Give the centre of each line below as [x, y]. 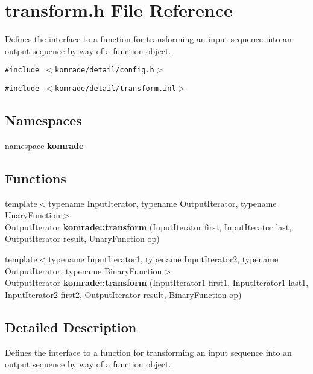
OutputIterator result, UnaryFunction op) [82, 239]
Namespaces [43, 120]
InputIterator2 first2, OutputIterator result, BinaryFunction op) [123, 294]
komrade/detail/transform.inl [115, 88]
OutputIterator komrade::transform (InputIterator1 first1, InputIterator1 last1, [157, 283]
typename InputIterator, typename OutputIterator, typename [163, 203]
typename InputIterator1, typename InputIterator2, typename [163, 259]
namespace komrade [44, 145]
